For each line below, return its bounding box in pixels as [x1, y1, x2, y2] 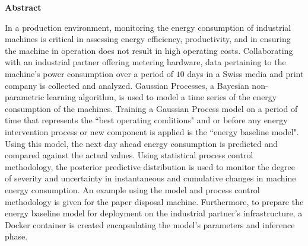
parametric [5, 91, 45, 103]
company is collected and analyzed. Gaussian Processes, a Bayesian [5, 79, 249, 91]
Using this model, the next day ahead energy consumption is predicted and [5, 137, 278, 149]
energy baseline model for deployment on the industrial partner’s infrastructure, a [5, 207, 303, 219]
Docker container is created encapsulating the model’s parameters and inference [5, 218, 295, 231]
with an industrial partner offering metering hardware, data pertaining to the [5, 56, 286, 68]
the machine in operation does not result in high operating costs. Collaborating [5, 44, 293, 56]
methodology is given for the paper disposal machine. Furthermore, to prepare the [5, 195, 304, 207]
